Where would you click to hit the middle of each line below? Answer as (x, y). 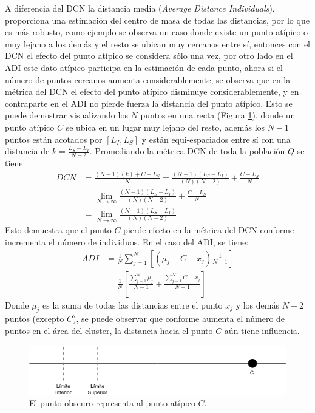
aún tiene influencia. (262, 330)
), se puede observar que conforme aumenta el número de (179, 319)
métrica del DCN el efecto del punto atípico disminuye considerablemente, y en (152, 91)
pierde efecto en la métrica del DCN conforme (209, 230)
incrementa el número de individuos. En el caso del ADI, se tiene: (127, 241)
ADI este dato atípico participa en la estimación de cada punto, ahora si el (144, 67)
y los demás (257, 305)
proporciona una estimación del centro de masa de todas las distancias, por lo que (157, 20)
